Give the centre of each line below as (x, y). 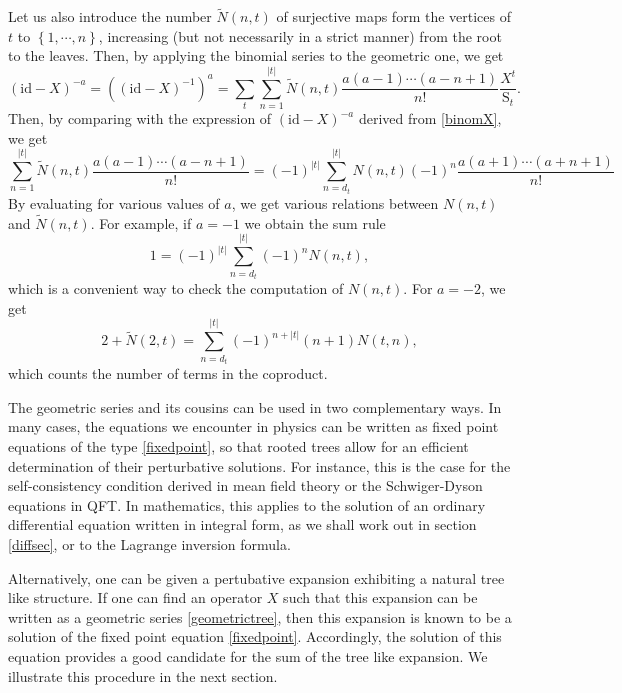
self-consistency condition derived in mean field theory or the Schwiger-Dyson (245, 485)
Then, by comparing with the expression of (140, 118)
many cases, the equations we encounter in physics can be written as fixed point (253, 426)
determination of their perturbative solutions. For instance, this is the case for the (259, 465)
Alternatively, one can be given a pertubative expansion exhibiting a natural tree (256, 577)
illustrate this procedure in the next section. (143, 675)
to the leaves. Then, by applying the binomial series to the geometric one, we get (256, 55)
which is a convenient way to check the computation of (176, 288)
